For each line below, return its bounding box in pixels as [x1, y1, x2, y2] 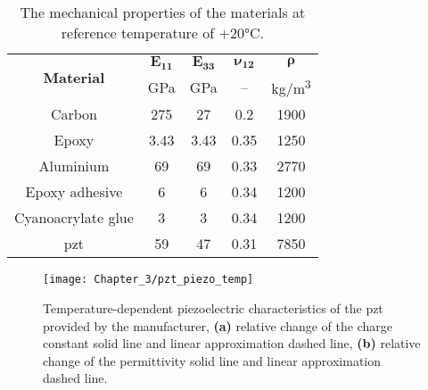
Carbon [50, 104, 97, 125]
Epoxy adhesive [25, 181, 123, 203]
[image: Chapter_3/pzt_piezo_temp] [43, 273, 254, 286]
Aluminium [38, 155, 110, 177]
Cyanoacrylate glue [14, 207, 134, 228]
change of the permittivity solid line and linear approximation [43, 351, 382, 369]
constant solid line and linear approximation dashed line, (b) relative [43, 334, 421, 353]
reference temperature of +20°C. [61, 22, 264, 43]
